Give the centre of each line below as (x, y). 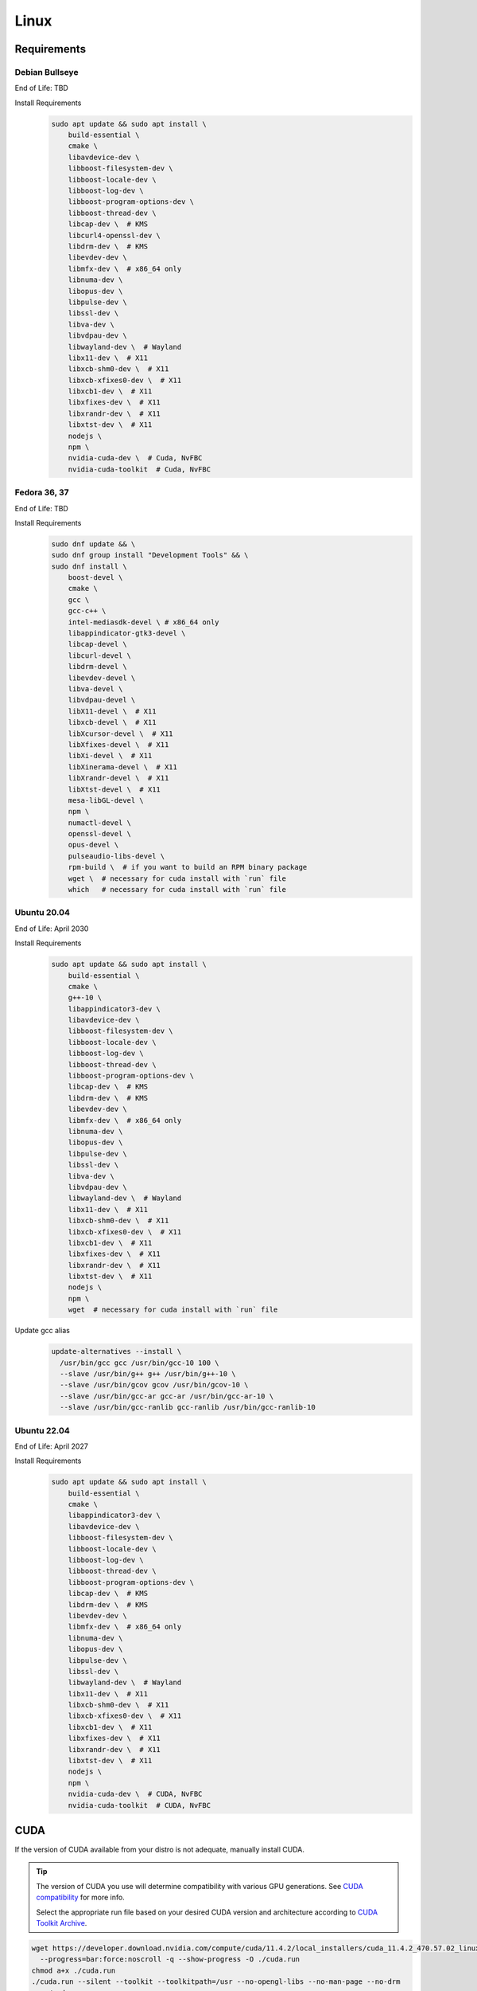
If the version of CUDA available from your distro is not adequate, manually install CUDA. (160, 1850)
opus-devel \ (93, 845)
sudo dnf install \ (89, 566)
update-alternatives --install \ (116, 1351)
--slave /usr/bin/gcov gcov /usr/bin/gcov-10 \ (154, 1385)
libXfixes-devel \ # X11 (118, 744)
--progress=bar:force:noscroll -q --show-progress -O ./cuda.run (170, 1960)
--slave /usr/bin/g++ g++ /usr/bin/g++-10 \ (148, 1373)
